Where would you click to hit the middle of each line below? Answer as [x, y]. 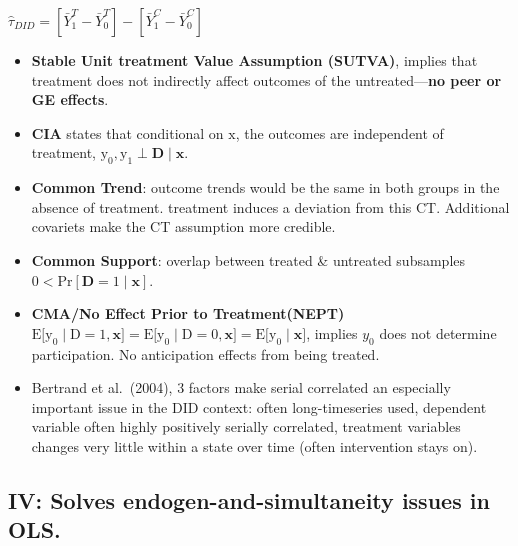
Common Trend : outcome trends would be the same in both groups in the [265, 187]
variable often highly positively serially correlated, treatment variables [246, 426]
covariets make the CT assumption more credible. [183, 226]
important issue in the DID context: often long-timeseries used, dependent [259, 406]
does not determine [438, 332]
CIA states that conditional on [127, 132]
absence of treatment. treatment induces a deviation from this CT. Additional [270, 206]
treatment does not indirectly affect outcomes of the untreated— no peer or [266, 79]
